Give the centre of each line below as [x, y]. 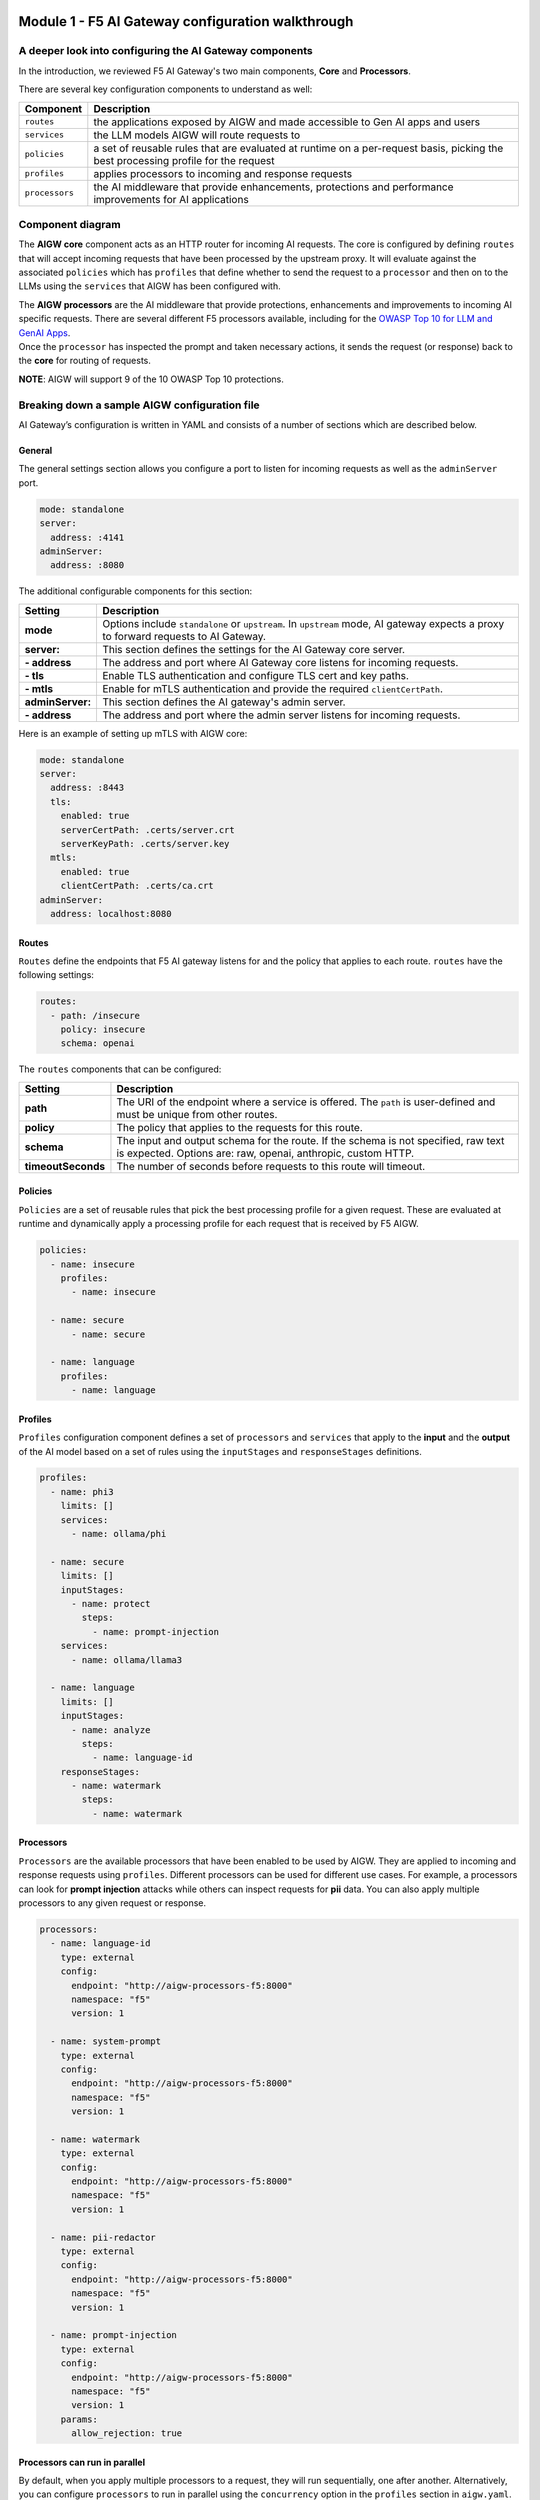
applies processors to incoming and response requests [223, 173]
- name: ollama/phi [119, 1534]
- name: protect [111, 1603]
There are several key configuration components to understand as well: [165, 89]
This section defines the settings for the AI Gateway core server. [253, 649]
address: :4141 [87, 537]
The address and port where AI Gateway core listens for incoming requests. [280, 662]
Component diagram [69, 224]
